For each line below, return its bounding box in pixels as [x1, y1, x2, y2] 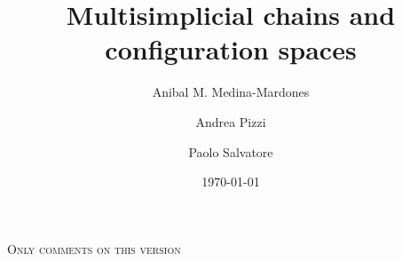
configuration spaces [105, 31, 357, 67]
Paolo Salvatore [188, 142, 273, 161]
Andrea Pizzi [195, 112, 266, 130]
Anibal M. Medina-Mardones [152, 83, 310, 101]
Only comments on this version [7, 239, 181, 257]
